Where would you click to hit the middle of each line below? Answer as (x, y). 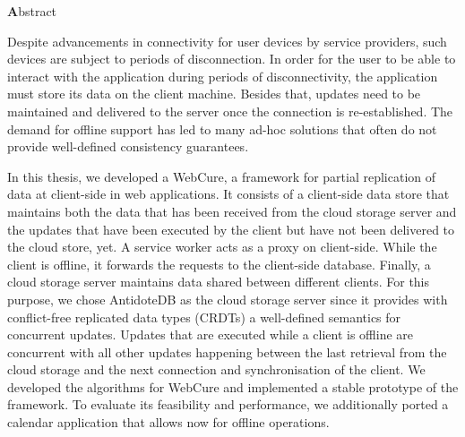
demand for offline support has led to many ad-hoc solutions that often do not (222, 129)
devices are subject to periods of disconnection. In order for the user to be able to (232, 59)
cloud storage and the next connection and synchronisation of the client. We (216, 369)
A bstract (32, 11)
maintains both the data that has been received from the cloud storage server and (232, 211)
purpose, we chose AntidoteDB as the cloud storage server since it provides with (228, 299)
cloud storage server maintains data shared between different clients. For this (219, 282)
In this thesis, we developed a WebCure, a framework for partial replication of (222, 176)
